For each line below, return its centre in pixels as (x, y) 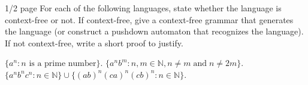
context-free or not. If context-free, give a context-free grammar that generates (149, 19)
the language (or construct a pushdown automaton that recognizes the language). (154, 31)
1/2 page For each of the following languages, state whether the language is (143, 8)
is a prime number (63, 64)
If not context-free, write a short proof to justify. (94, 42)
